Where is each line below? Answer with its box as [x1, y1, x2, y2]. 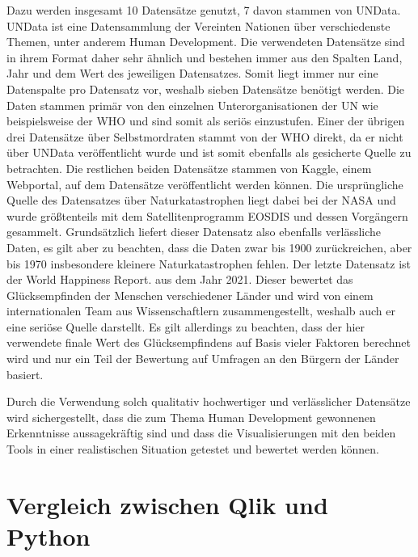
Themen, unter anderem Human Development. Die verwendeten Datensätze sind [6, 33, 405, 50]
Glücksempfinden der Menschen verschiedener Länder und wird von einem [6, 286, 374, 303]
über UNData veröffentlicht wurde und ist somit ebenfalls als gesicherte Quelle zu [6, 144, 412, 161]
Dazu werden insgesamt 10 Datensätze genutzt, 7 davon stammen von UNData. [6, 2, 401, 18]
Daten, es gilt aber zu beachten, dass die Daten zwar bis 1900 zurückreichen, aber [6, 238, 412, 255]
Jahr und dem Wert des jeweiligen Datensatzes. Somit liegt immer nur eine [6, 65, 378, 82]
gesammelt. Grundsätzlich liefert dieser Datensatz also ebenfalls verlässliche [6, 223, 382, 240]
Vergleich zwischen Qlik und [6, 487, 328, 521]
